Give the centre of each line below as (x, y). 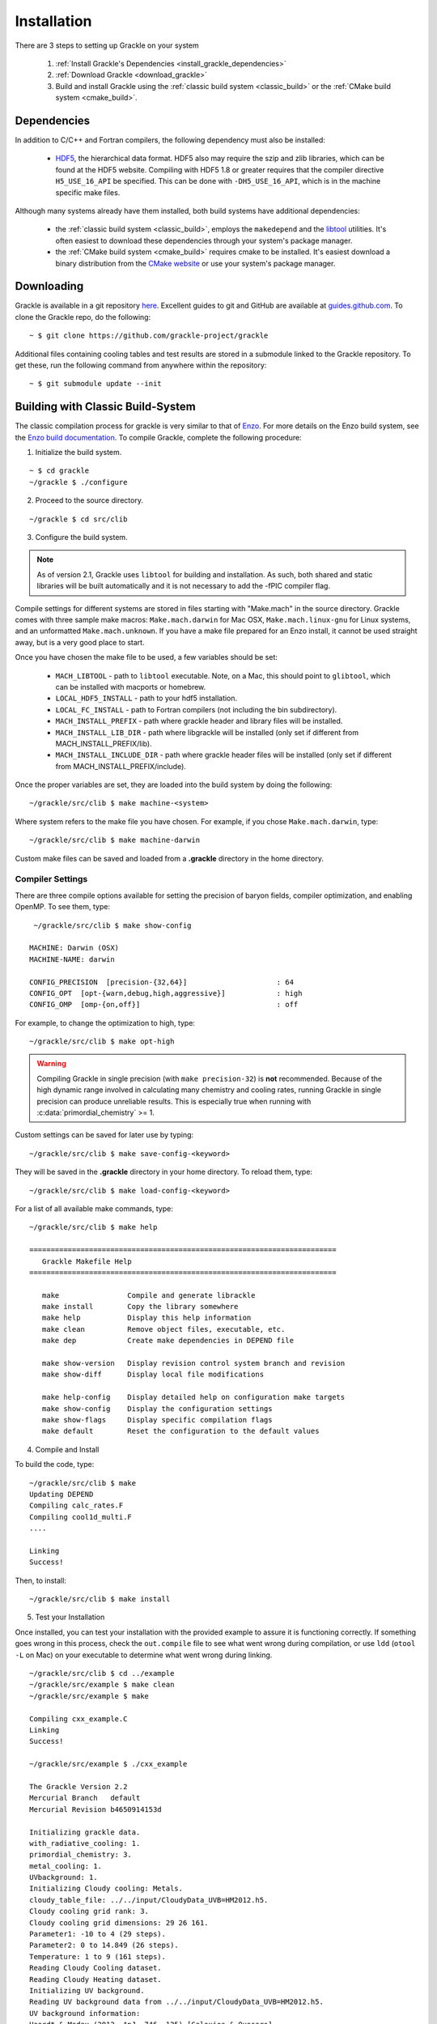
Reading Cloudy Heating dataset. (95, 1979)
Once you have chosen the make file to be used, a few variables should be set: (146, 657)
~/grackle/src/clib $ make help (93, 1227)
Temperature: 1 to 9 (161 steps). (98, 1956)
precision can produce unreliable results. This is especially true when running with (174, 1101)
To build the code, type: (55, 1465)
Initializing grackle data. (85, 1832)
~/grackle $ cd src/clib (78, 519)
